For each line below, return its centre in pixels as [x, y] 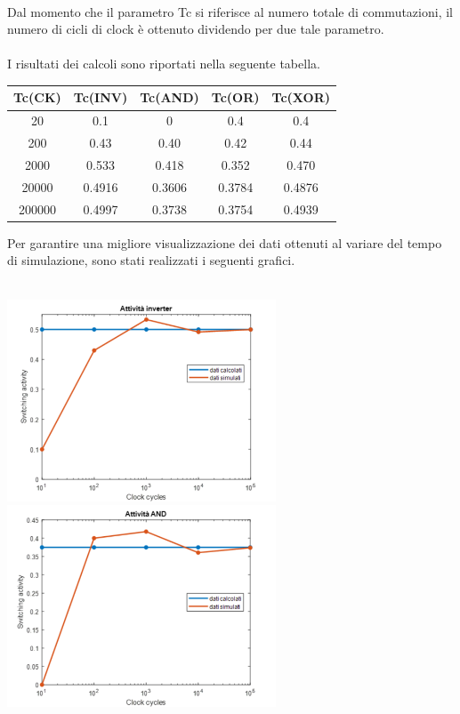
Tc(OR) [235, 97]
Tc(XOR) [301, 97]
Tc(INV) [101, 97]
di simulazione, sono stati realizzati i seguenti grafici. [151, 260]
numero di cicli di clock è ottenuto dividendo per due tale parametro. [196, 29]
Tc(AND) [169, 97]
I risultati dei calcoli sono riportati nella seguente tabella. [164, 64]
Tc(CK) [37, 97]
